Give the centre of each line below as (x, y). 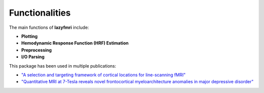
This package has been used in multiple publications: (63, 66)
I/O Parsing (33, 57)
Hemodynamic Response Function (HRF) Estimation (75, 43)
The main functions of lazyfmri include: (49, 27)
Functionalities (40, 13)
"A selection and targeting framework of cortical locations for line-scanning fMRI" (103, 75)
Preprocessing (37, 50)
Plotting (29, 36)
